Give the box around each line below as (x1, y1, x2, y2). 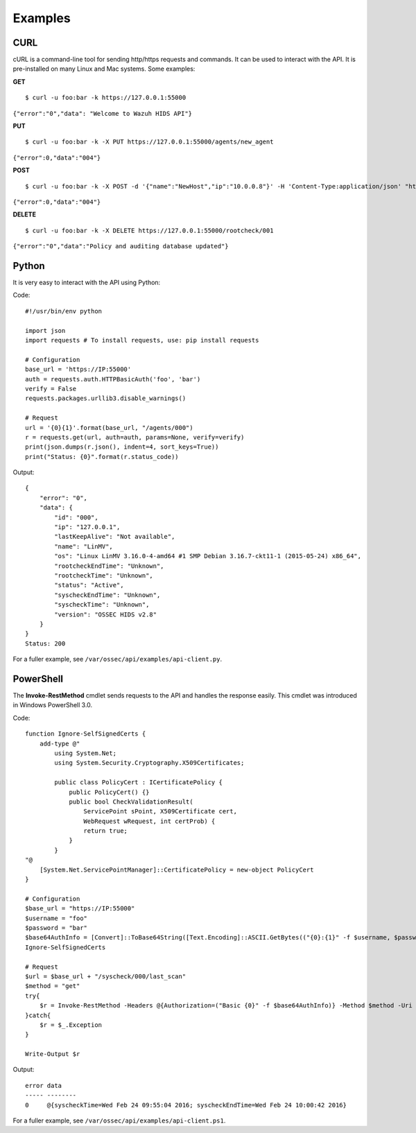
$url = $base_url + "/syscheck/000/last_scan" (25, 972, 187, 980)
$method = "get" (25, 982, 80, 990)
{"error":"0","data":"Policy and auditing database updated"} (12, 243, 229, 250)
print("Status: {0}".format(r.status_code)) (25, 453, 180, 460)
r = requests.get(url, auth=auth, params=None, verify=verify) (25, 433, 245, 441)
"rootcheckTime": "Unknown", (54, 571, 154, 579)
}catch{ (25, 1011, 51, 1019)
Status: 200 (25, 639, 66, 648)
